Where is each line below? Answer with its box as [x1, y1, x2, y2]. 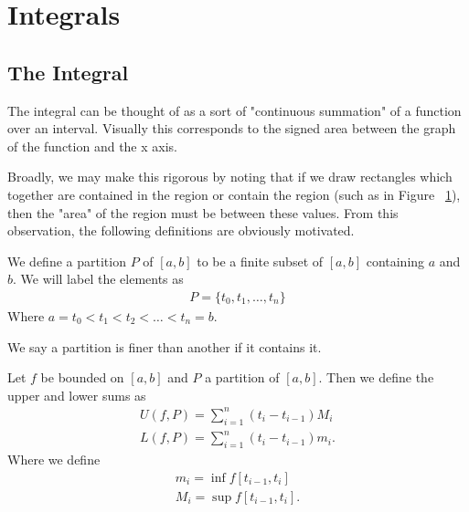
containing [366, 251, 425, 270]
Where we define [7, 449, 101, 468]
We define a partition [7, 251, 126, 270]
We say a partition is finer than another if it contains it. [7, 337, 322, 356]
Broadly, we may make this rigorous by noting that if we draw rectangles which [7, 167, 453, 186]
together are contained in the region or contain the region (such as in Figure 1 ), [7, 184, 461, 204]
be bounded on [40, 368, 124, 387]
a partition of [205, 368, 280, 387]
